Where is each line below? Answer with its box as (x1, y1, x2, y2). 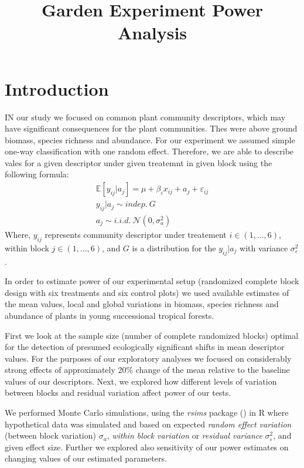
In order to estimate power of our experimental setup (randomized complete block (5, 275, 299, 287)
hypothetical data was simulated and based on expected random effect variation (5, 418, 292, 430)
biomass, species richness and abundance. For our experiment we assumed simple (5, 133, 295, 146)
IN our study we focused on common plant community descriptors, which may (5, 110, 286, 123)
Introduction (5, 76, 109, 100)
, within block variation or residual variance (107, 429, 262, 442)
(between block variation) (5, 429, 96, 442)
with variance (240, 241, 288, 254)
